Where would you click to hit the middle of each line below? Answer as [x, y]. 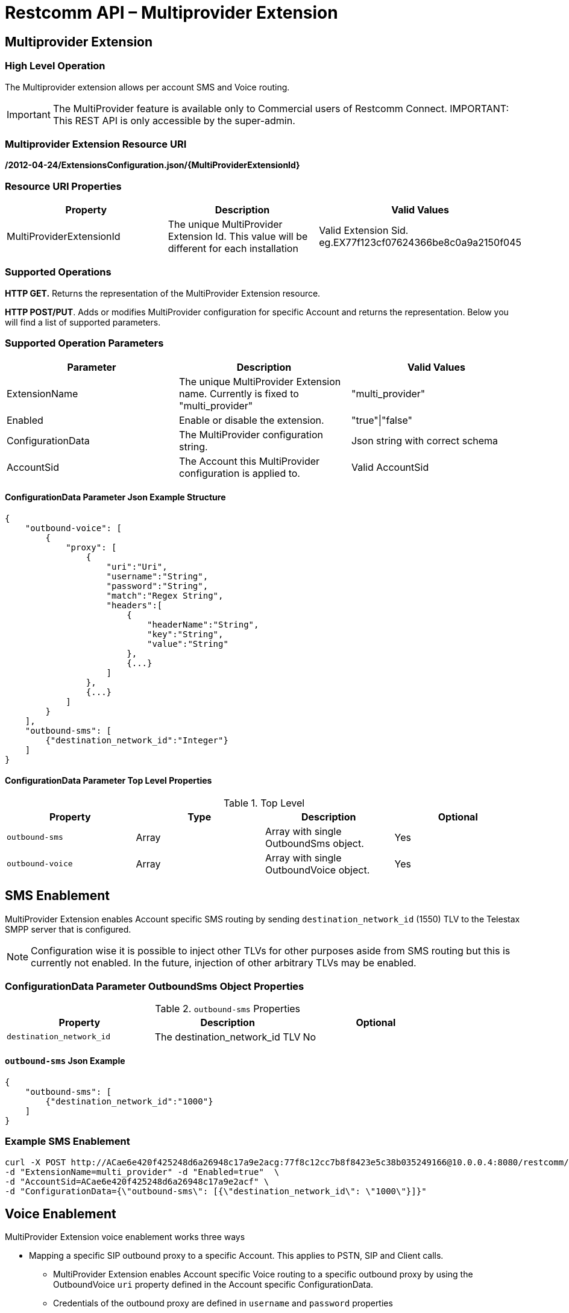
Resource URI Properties [63, 186]
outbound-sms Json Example [65, 1061]
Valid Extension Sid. [364, 231]
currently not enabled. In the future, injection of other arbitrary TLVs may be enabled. [224, 962]
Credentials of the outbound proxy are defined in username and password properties [223, 1303]
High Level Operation [55, 66]
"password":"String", [157, 586]
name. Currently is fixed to [239, 393]
